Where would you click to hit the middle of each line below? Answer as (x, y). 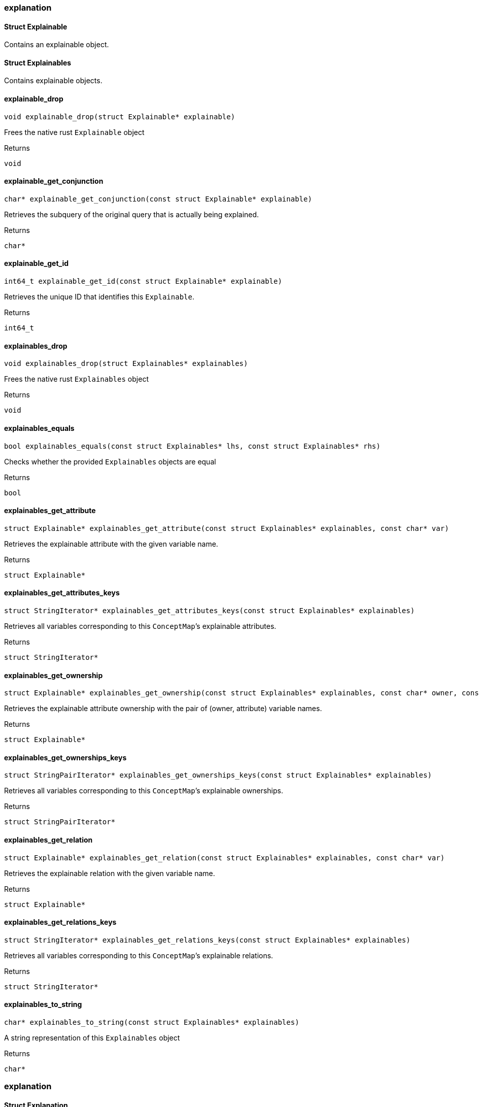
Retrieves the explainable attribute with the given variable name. (111, 544)
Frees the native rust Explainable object (74, 132)
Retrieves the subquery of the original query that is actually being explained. (132, 214)
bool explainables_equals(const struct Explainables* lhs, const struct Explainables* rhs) (192, 446)
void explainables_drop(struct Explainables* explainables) (126, 364)
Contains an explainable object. (57, 45)
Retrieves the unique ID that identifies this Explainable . (99, 297)
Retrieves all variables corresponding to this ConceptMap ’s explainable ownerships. (144, 791)
